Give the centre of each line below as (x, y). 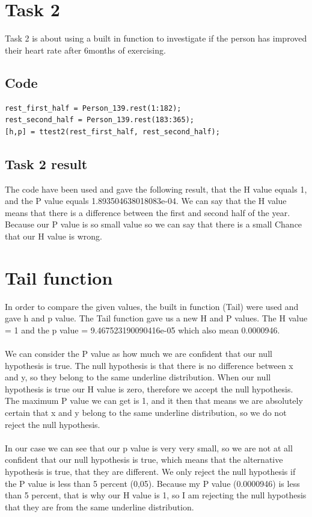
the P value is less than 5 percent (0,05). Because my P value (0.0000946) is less (152, 483)
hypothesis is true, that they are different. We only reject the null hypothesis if (150, 471)
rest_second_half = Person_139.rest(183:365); (99, 120)
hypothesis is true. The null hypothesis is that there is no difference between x (149, 365)
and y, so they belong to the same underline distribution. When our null (138, 377)
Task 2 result (46, 163)
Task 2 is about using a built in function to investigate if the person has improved (156, 38)
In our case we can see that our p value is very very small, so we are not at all (149, 447)
